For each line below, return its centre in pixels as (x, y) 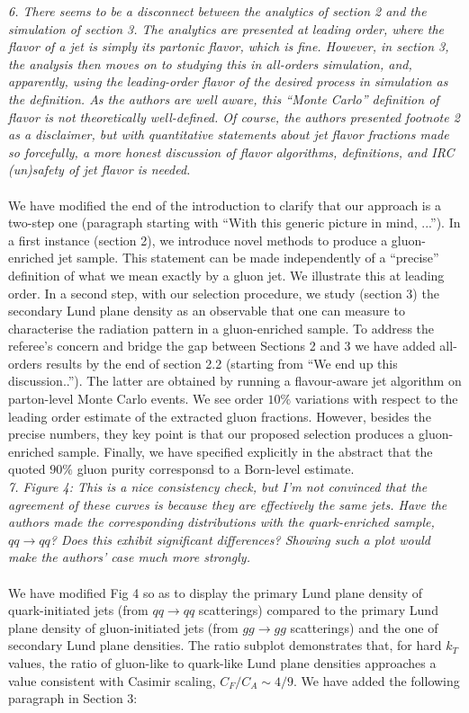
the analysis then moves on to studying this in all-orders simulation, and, (210, 63)
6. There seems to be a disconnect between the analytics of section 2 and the (217, 11)
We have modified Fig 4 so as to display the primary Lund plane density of (216, 592)
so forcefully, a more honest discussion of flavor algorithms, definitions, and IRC (231, 152)
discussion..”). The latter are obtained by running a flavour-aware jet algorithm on (235, 381)
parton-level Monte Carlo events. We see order (136, 399)
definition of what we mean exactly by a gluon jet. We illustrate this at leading (226, 275)
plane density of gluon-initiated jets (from (123, 627)
